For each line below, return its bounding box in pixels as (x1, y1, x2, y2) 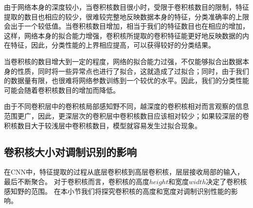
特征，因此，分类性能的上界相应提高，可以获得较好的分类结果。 (10, 40, 215, 50)
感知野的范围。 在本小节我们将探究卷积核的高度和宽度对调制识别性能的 (4, 186, 231, 196)
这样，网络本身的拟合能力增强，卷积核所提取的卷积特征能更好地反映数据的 (4, 30, 242, 40)
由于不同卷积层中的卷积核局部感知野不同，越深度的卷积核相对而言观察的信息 (4, 101, 249, 111)
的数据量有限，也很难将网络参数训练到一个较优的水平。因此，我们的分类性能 (4, 75, 249, 86)
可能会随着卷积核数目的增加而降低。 (4, 85, 120, 95)
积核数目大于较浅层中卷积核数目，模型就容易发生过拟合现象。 (4, 120, 201, 130)
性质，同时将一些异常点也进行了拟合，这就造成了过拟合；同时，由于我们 (17, 66, 249, 76)
